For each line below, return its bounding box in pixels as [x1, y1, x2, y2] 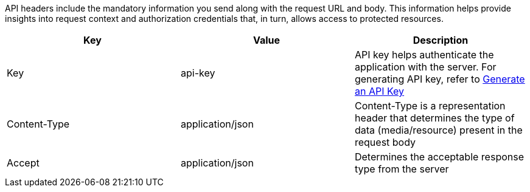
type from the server [354, 163, 449, 175]
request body [354, 136, 416, 148]
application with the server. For [354, 61, 497, 73]
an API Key [354, 85, 405, 97]
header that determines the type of [354, 112, 515, 124]
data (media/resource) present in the [354, 124, 523, 136]
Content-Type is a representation [354, 100, 506, 112]
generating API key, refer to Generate [354, 73, 525, 85]
